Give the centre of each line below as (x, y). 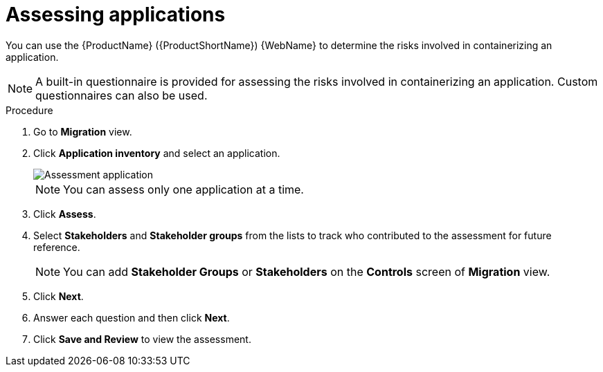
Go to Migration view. (83, 131)
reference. (57, 247)
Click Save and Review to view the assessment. (142, 339)
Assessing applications (116, 15)
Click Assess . (65, 214)
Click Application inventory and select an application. (157, 153)
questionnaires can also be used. (121, 95)
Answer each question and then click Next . (132, 317)
